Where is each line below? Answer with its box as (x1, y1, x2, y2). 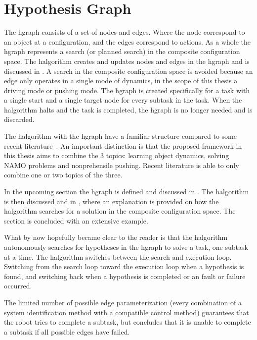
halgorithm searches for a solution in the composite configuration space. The (4, 206, 236, 216)
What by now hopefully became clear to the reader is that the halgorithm (4, 232, 228, 242)
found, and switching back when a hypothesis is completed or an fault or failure (4, 271, 246, 281)
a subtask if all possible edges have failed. (4, 326, 130, 337)
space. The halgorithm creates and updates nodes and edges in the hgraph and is (4, 56, 250, 66)
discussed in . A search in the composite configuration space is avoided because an (4, 65, 253, 76)
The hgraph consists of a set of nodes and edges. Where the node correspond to (4, 27, 245, 37)
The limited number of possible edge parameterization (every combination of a (4, 297, 242, 307)
